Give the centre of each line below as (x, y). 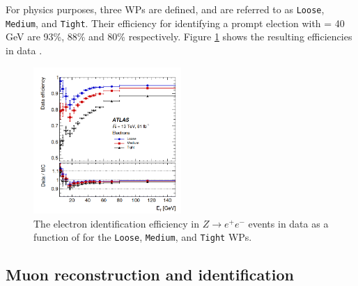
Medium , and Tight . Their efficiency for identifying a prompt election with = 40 (175, 23)
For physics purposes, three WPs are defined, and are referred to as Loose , (165, 9)
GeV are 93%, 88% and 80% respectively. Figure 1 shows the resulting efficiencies (179, 37)
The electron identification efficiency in (117, 223)
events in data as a (288, 223)
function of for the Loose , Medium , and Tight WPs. (143, 237)
